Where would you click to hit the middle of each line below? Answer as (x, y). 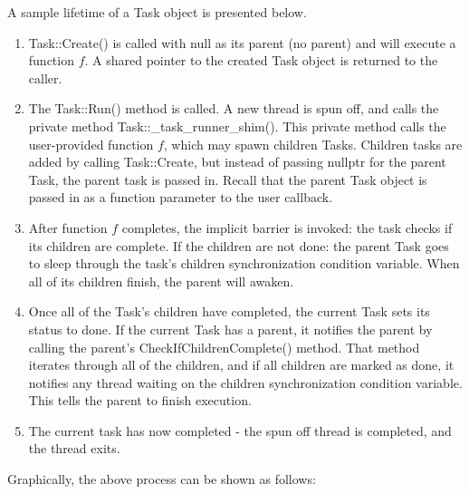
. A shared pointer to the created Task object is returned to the (261, 60)
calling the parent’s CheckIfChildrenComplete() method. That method (224, 347)
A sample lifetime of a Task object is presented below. (157, 12)
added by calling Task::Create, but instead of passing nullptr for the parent (237, 162)
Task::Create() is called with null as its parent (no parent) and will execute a (242, 42)
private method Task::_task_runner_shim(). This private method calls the (237, 126)
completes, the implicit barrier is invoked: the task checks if (287, 227)
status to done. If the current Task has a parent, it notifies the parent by (230, 329)
